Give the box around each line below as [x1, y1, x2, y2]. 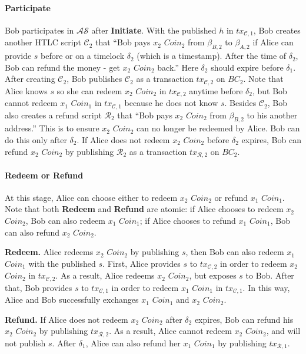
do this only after [5, 133, 67, 145]
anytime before [189, 84, 243, 97]
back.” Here [157, 61, 198, 73]
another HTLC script [5, 36, 81, 48]
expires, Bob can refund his [194, 313, 294, 325]
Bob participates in [5, 24, 74, 36]
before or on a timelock [41, 49, 125, 62]
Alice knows [5, 84, 48, 97]
